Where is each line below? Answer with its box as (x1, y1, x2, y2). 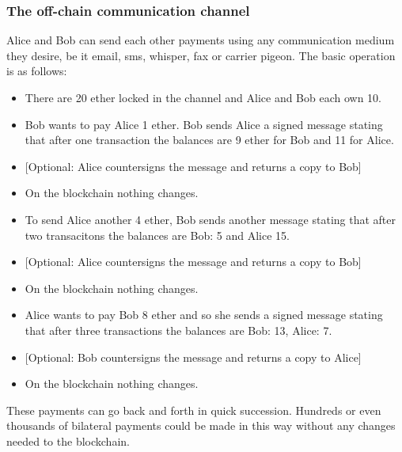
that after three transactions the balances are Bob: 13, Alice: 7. (25, 321, 332, 338)
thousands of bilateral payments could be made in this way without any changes (6, 417, 396, 434)
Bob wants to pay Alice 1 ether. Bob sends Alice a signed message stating (25, 116, 383, 132)
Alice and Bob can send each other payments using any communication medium (6, 32, 395, 48)
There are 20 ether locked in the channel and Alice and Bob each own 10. (25, 89, 382, 105)
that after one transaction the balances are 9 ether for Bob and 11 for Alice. (25, 131, 394, 148)
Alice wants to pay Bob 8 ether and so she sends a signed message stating (25, 306, 383, 323)
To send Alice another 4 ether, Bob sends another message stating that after (25, 211, 396, 227)
